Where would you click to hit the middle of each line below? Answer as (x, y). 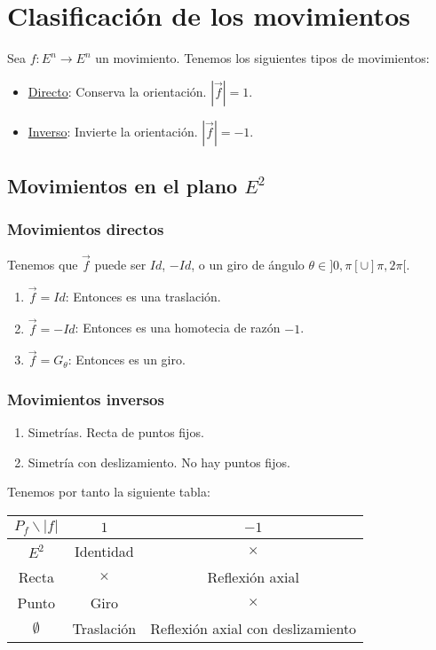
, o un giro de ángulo (248, 264)
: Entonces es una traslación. (143, 296)
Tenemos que (43, 264)
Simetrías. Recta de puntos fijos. (116, 432)
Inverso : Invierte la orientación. (113, 131)
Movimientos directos (86, 229)
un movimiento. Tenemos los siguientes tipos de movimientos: (262, 58)
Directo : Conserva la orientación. (117, 91)
